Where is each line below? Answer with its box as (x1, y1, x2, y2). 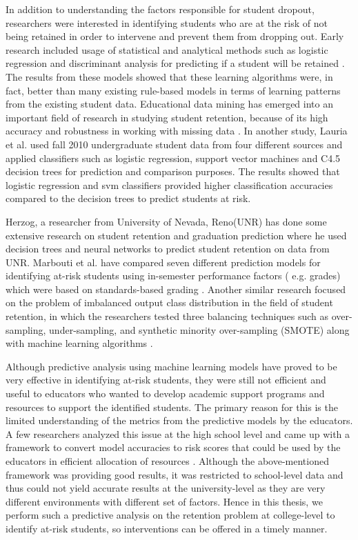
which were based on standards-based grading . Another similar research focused (6, 281, 346, 296)
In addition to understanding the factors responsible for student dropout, (6, 2, 315, 16)
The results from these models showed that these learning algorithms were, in (6, 69, 333, 83)
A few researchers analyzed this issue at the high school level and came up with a (6, 426, 350, 441)
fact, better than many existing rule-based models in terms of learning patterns (6, 83, 341, 97)
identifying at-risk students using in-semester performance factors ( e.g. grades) (6, 268, 341, 283)
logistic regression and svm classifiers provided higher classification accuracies (6, 177, 333, 192)
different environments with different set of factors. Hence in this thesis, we (6, 494, 323, 508)
